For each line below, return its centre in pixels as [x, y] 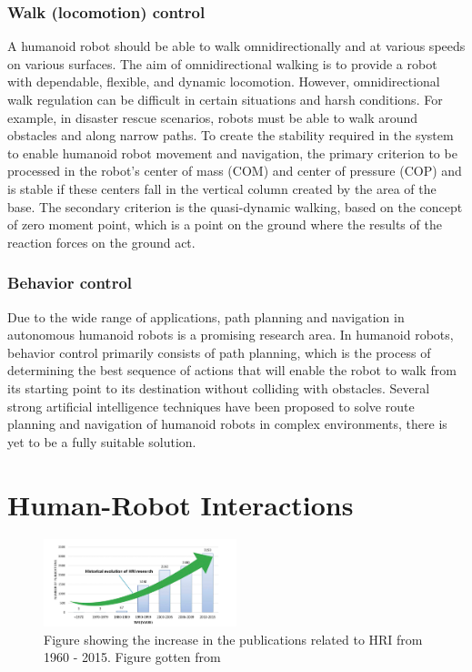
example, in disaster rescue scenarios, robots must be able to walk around [213, 117]
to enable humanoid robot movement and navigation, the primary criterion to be [232, 153]
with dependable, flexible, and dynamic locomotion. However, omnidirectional [224, 81]
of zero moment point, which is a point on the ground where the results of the [225, 224]
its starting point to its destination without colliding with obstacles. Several [219, 387]
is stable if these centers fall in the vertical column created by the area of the [222, 188]
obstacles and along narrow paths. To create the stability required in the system [231, 135]
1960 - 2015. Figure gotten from [132, 657]
